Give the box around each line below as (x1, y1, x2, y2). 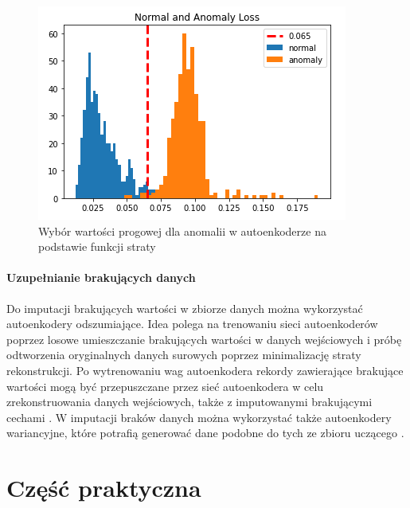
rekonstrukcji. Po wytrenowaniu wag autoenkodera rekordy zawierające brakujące (6, 361, 404, 378)
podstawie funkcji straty (38, 238, 156, 255)
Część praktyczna (6, 471, 201, 504)
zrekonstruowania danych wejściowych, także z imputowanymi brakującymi (6, 393, 373, 410)
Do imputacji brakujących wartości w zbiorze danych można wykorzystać (6, 299, 363, 316)
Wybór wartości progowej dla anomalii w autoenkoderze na (38, 222, 326, 239)
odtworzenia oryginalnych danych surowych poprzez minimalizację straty (6, 346, 361, 363)
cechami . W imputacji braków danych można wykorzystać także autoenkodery (6, 408, 392, 425)
